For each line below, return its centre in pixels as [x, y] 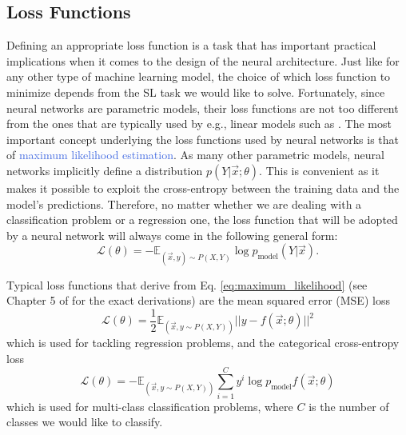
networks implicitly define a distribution [105, 170]
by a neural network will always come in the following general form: [172, 235]
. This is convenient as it [319, 170]
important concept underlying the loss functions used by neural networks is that [203, 139]
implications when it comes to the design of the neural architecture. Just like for [203, 60]
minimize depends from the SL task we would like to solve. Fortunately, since [196, 92]
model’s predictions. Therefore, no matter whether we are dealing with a [184, 204]
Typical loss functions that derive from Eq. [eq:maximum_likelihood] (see [187, 284]
